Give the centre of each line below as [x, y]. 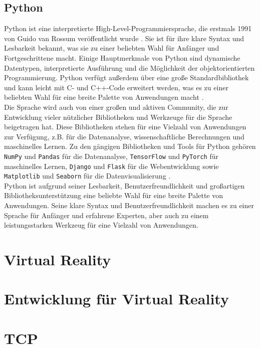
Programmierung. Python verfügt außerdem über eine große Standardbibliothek [126, 77]
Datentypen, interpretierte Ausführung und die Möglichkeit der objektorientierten [129, 67]
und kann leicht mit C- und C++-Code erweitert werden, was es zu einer [116, 87]
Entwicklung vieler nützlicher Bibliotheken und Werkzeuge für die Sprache [118, 117]
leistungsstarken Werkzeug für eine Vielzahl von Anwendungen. [101, 225]
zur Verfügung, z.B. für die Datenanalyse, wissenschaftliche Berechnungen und [124, 136]
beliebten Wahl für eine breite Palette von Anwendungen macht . [104, 97]
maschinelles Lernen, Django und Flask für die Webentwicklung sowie [111, 166]
